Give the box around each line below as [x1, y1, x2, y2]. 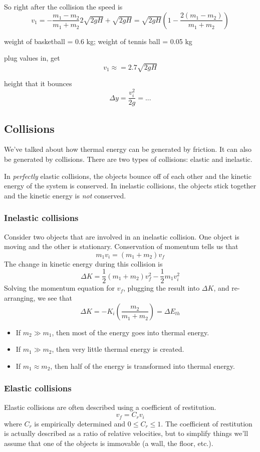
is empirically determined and [34, 418, 126, 428]
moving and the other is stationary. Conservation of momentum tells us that [4, 241, 238, 252]
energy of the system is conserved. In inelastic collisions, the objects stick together [4, 180, 256, 191]
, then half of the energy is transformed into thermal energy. [50, 360, 235, 371]
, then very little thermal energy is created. [52, 344, 184, 354]
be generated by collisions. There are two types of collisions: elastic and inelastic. [4, 153, 252, 164]
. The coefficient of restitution [161, 418, 252, 428]
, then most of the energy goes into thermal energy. [52, 327, 209, 337]
